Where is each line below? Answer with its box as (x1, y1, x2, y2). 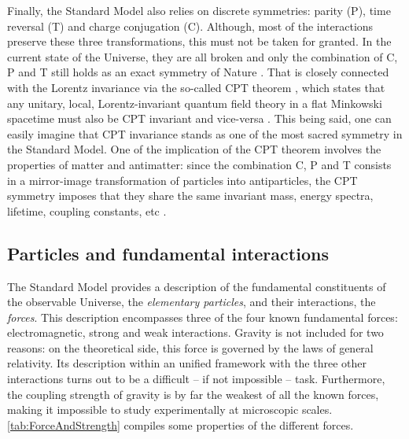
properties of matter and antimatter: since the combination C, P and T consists (7, 156, 392, 172)
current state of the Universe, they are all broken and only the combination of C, (7, 48, 398, 65)
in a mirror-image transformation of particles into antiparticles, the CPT (7, 172, 358, 188)
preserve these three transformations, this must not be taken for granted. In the (7, 33, 392, 50)
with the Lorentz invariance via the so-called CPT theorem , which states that (7, 79, 385, 95)
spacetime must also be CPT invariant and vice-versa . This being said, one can (7, 110, 392, 127)
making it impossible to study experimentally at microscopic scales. (7, 401, 333, 418)
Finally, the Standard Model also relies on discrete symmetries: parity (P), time (7, 2, 391, 18)
